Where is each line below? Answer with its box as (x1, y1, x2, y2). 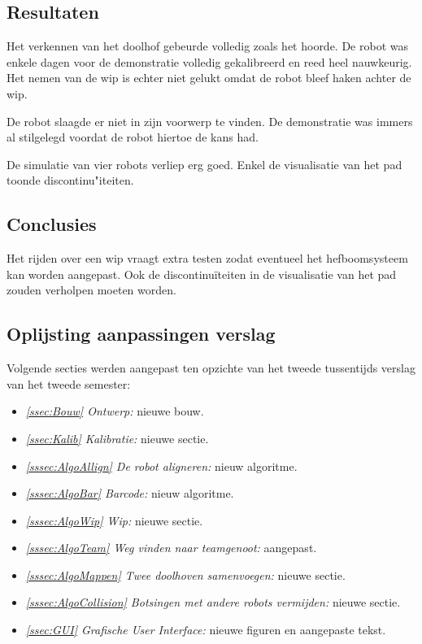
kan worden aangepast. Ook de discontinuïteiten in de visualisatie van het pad (7, 265, 397, 282)
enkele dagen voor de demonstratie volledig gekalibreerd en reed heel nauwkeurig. (7, 53, 412, 70)
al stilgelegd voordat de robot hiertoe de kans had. (7, 128, 259, 146)
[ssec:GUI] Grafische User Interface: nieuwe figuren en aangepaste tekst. (25, 621, 386, 638)
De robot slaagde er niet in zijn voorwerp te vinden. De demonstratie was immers (7, 112, 413, 129)
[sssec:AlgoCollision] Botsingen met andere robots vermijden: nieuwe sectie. (25, 594, 401, 611)
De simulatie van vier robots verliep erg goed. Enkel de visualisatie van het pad (7, 155, 402, 172)
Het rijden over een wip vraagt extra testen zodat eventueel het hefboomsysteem (7, 250, 408, 267)
